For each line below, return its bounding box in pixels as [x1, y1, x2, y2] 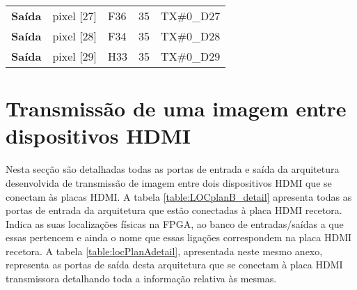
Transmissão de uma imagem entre [6, 94, 347, 123]
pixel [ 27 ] [52, 8, 97, 24]
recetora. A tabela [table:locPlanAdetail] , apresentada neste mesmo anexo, [6, 243, 323, 258]
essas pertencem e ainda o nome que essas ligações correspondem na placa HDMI [6, 230, 352, 245]
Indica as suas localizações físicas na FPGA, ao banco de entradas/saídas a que [6, 216, 344, 231]
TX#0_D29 [161, 48, 221, 64]
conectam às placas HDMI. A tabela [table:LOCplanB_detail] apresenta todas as [6, 189, 352, 204]
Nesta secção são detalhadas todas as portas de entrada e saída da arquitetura [6, 162, 340, 176]
